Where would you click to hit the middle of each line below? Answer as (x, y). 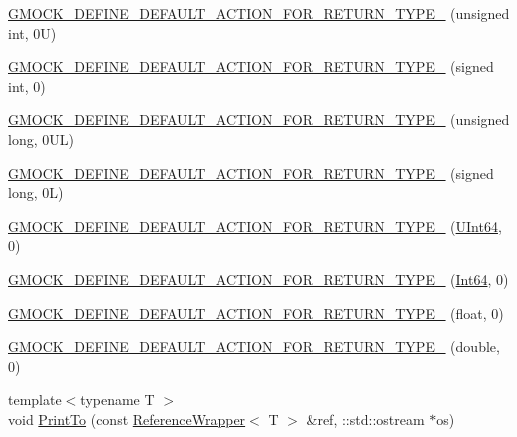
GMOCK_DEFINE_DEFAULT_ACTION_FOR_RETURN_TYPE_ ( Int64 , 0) (258, 278)
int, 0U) (32, 32)
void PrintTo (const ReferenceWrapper (127, 418)
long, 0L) (36, 192)
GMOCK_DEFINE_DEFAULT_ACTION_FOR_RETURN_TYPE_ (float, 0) (256, 312)
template (35, 399)
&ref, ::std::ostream (365, 418)
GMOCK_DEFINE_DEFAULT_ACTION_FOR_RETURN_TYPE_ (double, (254, 346)
